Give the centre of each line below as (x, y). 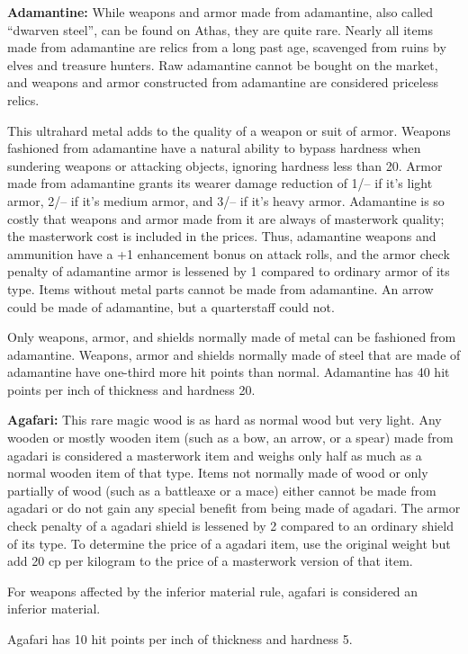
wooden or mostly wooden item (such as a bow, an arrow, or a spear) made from (230, 438)
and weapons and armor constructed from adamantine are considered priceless (223, 82)
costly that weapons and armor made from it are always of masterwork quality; (226, 218)
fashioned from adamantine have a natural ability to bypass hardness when (214, 148)
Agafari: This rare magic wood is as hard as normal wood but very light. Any (225, 420)
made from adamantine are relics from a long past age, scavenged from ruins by (227, 47)
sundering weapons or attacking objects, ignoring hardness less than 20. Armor (225, 165)
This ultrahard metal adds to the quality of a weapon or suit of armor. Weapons (229, 130)
